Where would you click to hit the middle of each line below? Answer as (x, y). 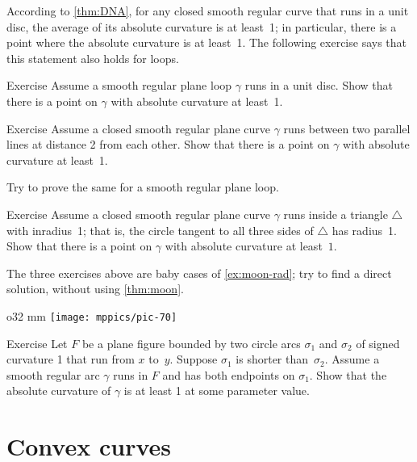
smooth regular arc (53, 374)
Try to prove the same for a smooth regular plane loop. (143, 187)
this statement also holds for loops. (93, 58)
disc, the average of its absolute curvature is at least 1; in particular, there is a (202, 26)
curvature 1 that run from (71, 359)
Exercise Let (37, 343)
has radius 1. (364, 230)
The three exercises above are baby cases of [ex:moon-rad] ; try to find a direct (199, 273)
